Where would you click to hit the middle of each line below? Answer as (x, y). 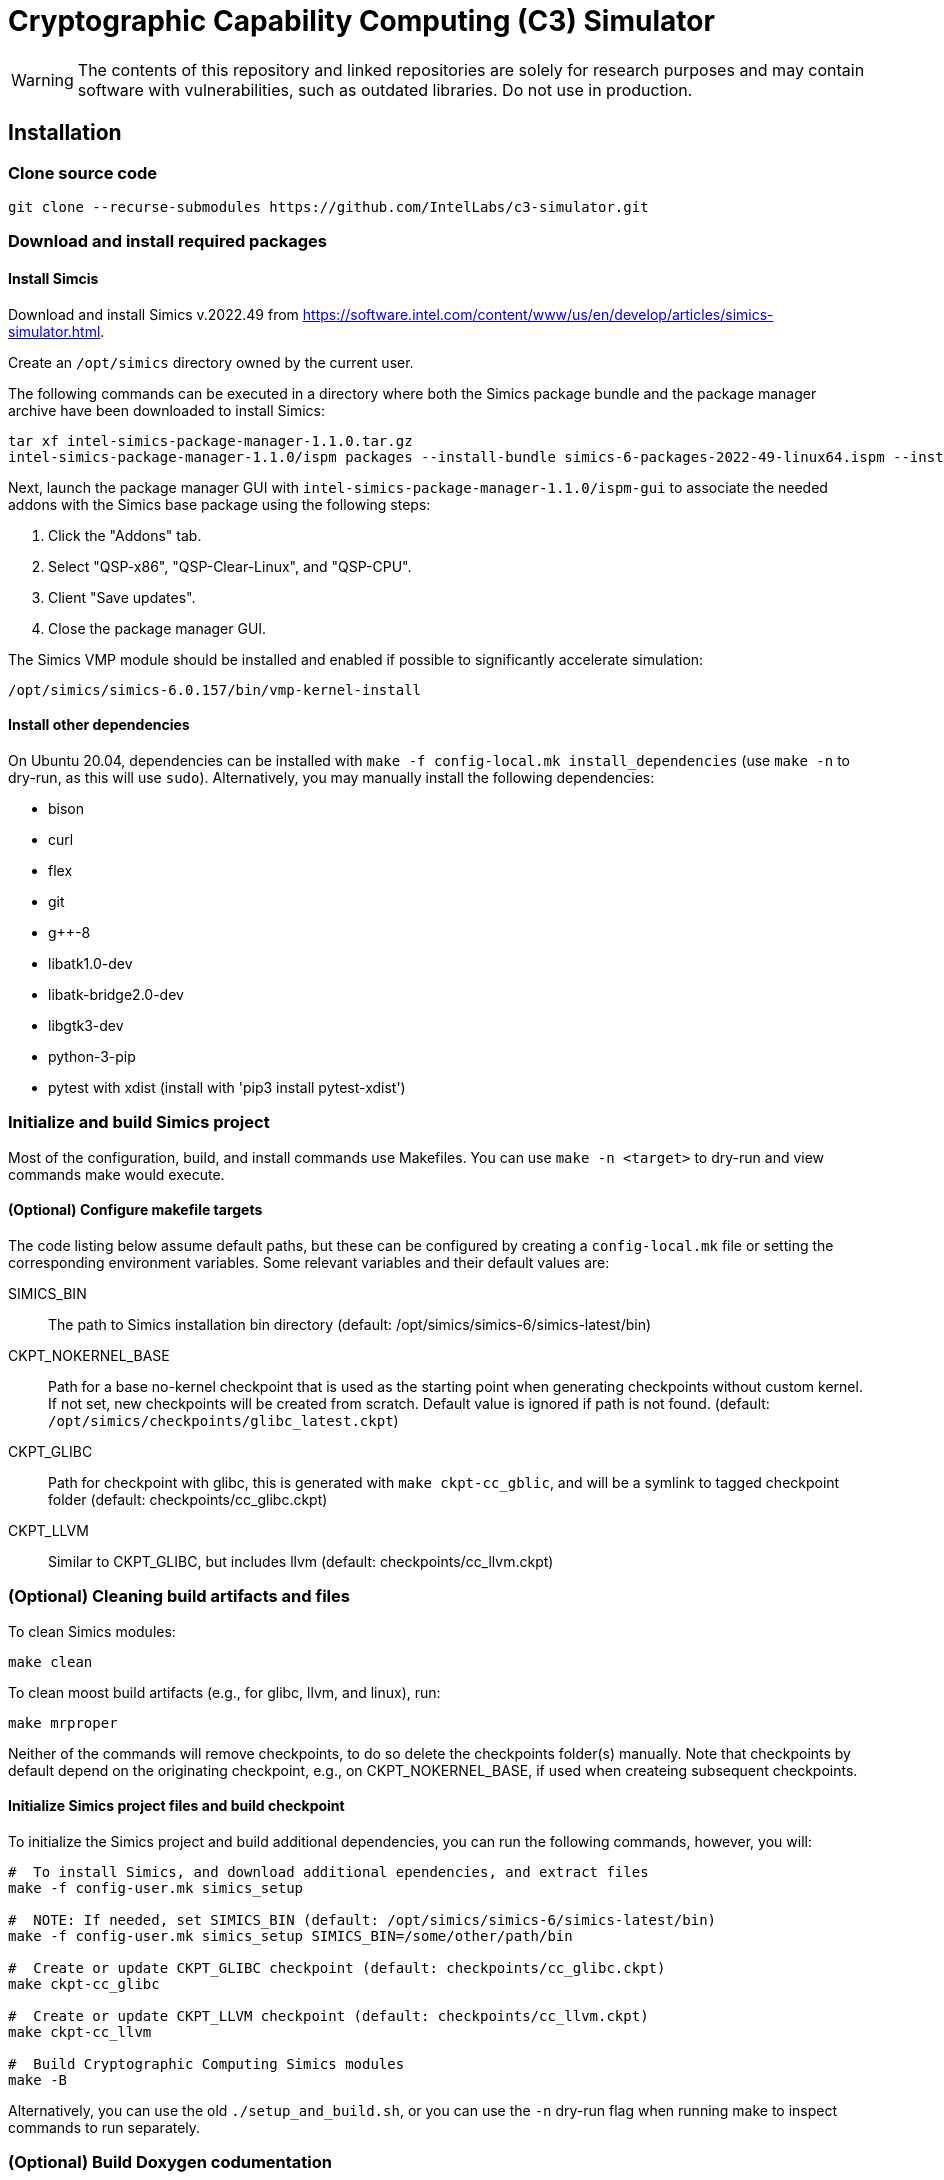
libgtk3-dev (86, 1025)
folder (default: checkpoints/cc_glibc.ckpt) (188, 1499)
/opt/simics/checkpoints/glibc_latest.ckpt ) (223, 1420)
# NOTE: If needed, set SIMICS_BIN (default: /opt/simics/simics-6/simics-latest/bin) (362, 1919)
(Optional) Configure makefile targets (135, 1210)
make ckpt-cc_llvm (80, 2031)
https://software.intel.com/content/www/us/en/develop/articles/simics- (538, 314)
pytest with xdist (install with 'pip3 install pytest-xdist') (227, 1087)
